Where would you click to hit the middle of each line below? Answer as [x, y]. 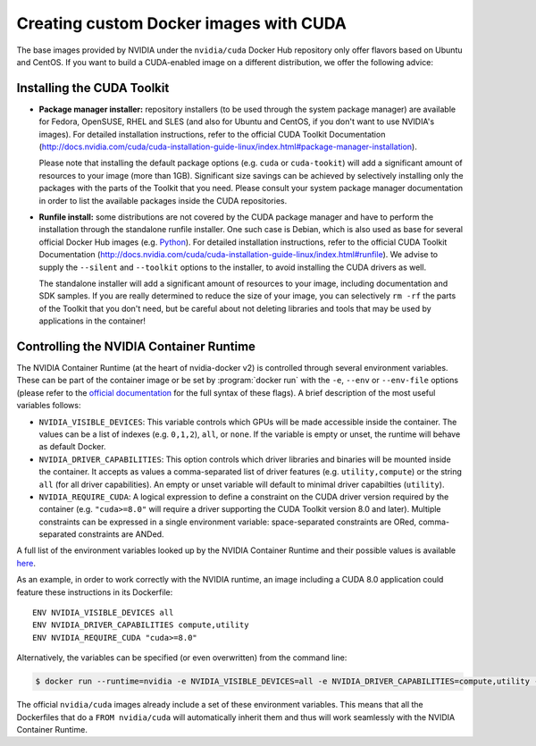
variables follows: [49, 406]
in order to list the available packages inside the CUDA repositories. [163, 200]
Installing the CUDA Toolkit [93, 88]
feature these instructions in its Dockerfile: [95, 592]
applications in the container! [92, 321]
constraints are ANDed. [121, 534]
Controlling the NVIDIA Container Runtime [136, 346]
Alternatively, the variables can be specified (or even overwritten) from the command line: [182, 658]
